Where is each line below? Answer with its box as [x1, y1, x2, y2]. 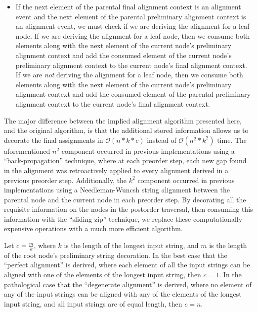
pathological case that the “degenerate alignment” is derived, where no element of [4, 279, 252, 289]
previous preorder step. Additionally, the [4, 175, 127, 185]
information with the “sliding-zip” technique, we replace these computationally [4, 213, 243, 224]
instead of [147, 134, 176, 145]
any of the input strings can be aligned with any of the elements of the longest [4, 289, 242, 299]
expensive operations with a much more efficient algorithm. [4, 223, 183, 234]
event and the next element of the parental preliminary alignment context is [15, 11, 246, 21]
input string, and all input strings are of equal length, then [4, 298, 182, 309]
